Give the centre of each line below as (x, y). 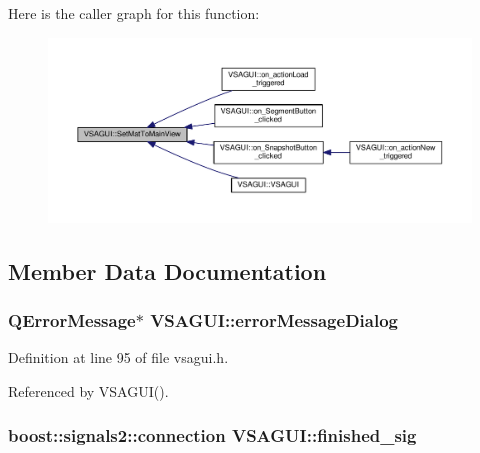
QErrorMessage (72, 319)
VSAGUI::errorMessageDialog (274, 319)
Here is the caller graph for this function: (134, 13)
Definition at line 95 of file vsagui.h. (118, 357)
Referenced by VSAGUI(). (88, 390)
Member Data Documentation (167, 270)
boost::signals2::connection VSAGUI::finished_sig (212, 435)
